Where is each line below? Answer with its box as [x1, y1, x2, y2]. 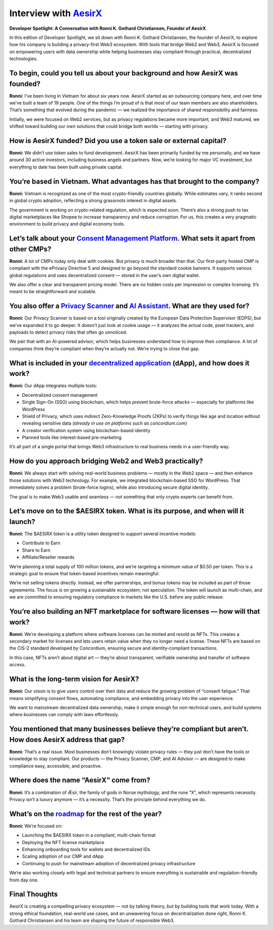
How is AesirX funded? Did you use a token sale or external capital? [9, 136, 227, 145]
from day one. [9, 877, 39, 883]
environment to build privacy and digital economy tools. [9, 221, 125, 227]
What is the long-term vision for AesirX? [9, 675, 139, 683]
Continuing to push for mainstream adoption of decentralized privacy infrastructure [22, 860, 196, 866]
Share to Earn [22, 547, 51, 553]
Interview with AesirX [9, 8, 102, 19]
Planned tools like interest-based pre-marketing [22, 435, 122, 441]
